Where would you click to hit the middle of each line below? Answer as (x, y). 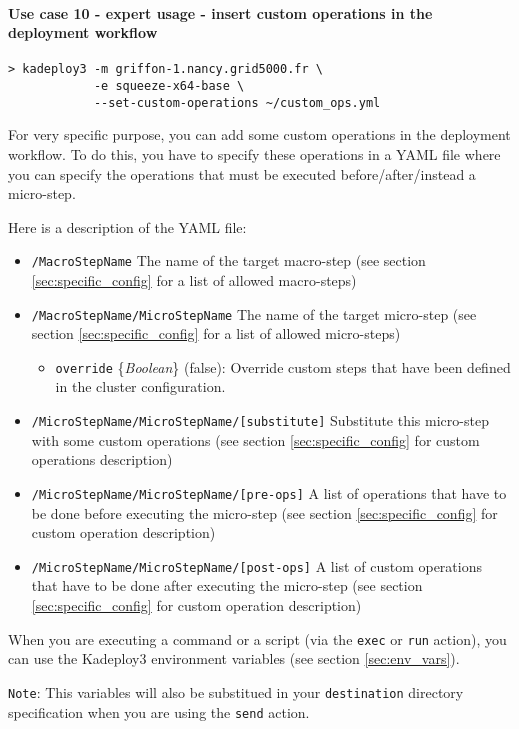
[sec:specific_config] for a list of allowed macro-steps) (194, 279)
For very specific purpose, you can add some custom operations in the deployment (259, 134)
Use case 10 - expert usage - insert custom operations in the (220, 12)
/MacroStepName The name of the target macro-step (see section (228, 260)
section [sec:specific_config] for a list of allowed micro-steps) (216, 333)
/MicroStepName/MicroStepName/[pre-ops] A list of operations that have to (269, 492)
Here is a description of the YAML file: (127, 226)
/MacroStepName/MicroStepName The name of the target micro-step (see (254, 313)
